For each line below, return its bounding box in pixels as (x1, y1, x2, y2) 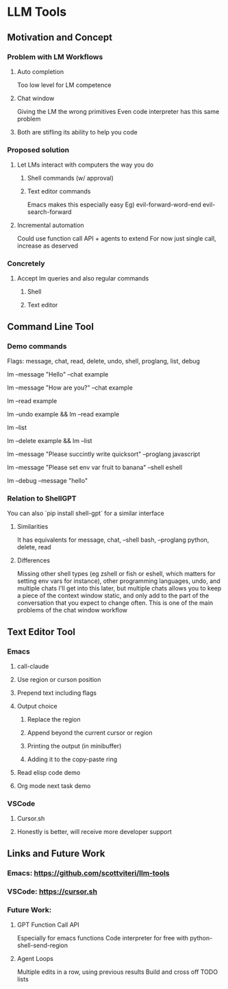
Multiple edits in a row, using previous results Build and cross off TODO (16, 968, 218, 976)
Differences (16, 556, 50, 564)
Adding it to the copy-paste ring (27, 755, 118, 763)
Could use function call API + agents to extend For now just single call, (16, 235, 217, 243)
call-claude (16, 663, 49, 671)
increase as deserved (16, 241, 79, 250)
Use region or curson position (16, 676, 101, 684)
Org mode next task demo (16, 782, 91, 790)
